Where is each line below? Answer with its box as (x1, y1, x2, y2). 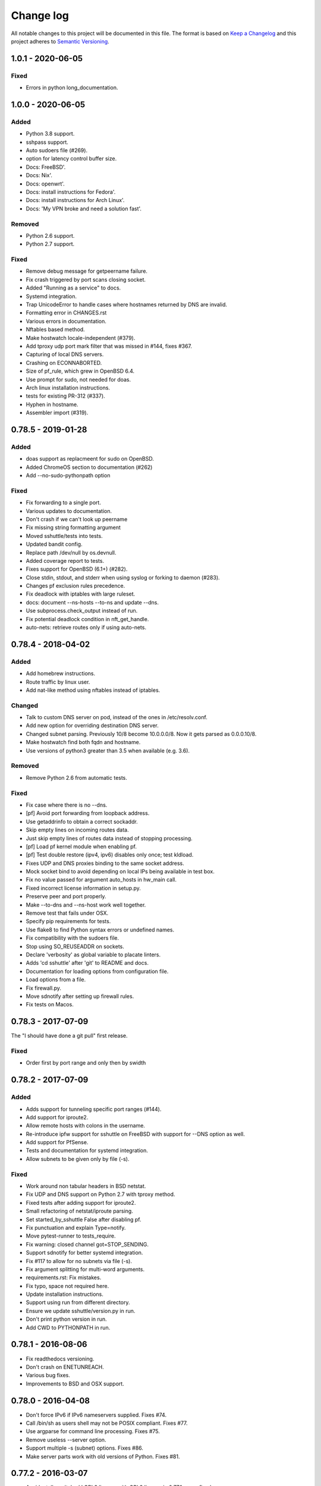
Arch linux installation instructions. (26, 384, 110, 391)
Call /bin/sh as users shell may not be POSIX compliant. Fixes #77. (26, 1419, 188, 1427)
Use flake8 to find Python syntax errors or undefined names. (26, 926, 175, 933)
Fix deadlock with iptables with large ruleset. (26, 590, 136, 597)
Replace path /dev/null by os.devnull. (26, 549, 117, 556)
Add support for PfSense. (26, 1139, 89, 1146)
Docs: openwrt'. (26, 180, 65, 187)
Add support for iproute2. (26, 1113, 89, 1120)
